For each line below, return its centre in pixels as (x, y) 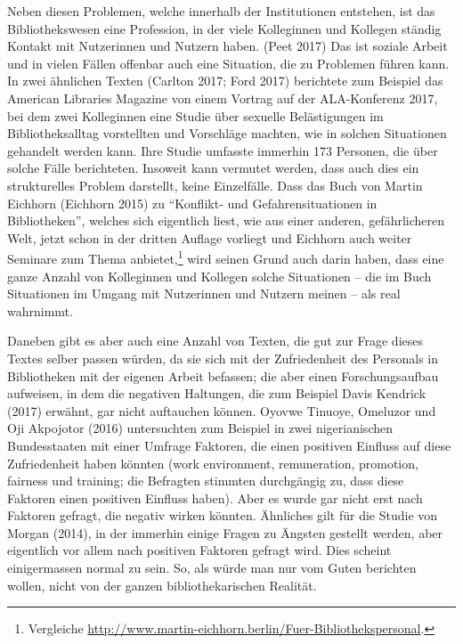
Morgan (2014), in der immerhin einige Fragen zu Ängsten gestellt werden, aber (225, 532)
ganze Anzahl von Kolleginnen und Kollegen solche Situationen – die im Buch (219, 276)
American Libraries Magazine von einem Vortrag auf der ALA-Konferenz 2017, (223, 98)
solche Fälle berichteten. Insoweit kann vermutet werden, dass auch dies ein (213, 168)
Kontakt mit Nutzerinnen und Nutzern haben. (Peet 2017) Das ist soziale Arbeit (227, 46)
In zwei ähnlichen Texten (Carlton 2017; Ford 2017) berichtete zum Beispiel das (225, 81)
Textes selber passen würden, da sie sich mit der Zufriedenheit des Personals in (223, 358)
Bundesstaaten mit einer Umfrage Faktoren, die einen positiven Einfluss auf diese (229, 445)
